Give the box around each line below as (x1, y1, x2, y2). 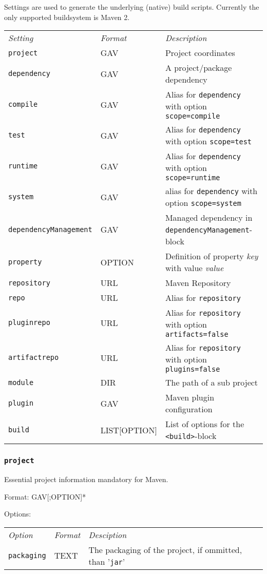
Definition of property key (165, 250, 258, 262)
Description (165, 32, 207, 44)
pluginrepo (8, 318, 50, 327)
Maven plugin (165, 391, 215, 404)
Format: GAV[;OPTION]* (4, 491, 86, 502)
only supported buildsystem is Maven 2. (4, 11, 130, 22)
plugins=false (165, 365, 220, 374)
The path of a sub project (165, 376, 258, 389)
